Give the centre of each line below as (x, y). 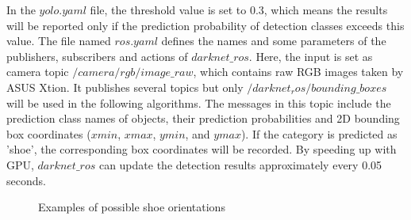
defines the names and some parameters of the (274, 41)
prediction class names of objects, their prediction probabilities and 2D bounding (203, 118)
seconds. (26, 180)
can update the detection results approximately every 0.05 (240, 164)
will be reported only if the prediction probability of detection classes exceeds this (205, 25)
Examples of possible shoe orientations (132, 207)
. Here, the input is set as (311, 56)
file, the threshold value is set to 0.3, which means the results (239, 9)
